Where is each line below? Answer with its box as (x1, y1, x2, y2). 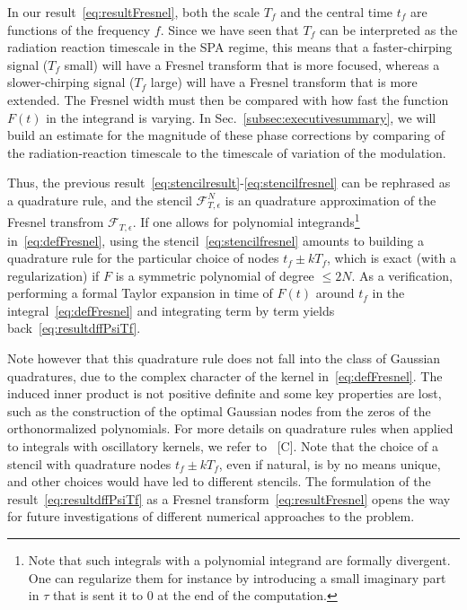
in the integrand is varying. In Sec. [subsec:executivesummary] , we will (46, 108, 436, 126)
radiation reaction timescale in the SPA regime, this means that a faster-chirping (7, 38, 453, 57)
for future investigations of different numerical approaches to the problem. (7, 507, 415, 526)
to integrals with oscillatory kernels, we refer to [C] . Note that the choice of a (7, 437, 438, 456)
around (315, 283, 355, 302)
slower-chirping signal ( (7, 73, 135, 91)
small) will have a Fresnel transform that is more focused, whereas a (64, 55, 440, 74)
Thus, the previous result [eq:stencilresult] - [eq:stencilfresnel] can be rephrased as (7, 173, 451, 192)
